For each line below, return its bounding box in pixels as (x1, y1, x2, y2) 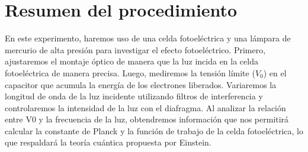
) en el (263, 66, 287, 79)
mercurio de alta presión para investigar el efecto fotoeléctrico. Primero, (5, 43, 266, 56)
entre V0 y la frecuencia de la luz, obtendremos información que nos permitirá (5, 113, 289, 125)
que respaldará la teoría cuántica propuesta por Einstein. (5, 136, 211, 148)
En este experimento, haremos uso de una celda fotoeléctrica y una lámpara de (5, 32, 291, 44)
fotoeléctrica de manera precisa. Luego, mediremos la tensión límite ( (5, 66, 255, 79)
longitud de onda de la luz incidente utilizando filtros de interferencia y (5, 90, 263, 102)
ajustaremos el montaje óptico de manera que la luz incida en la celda (5, 55, 258, 67)
